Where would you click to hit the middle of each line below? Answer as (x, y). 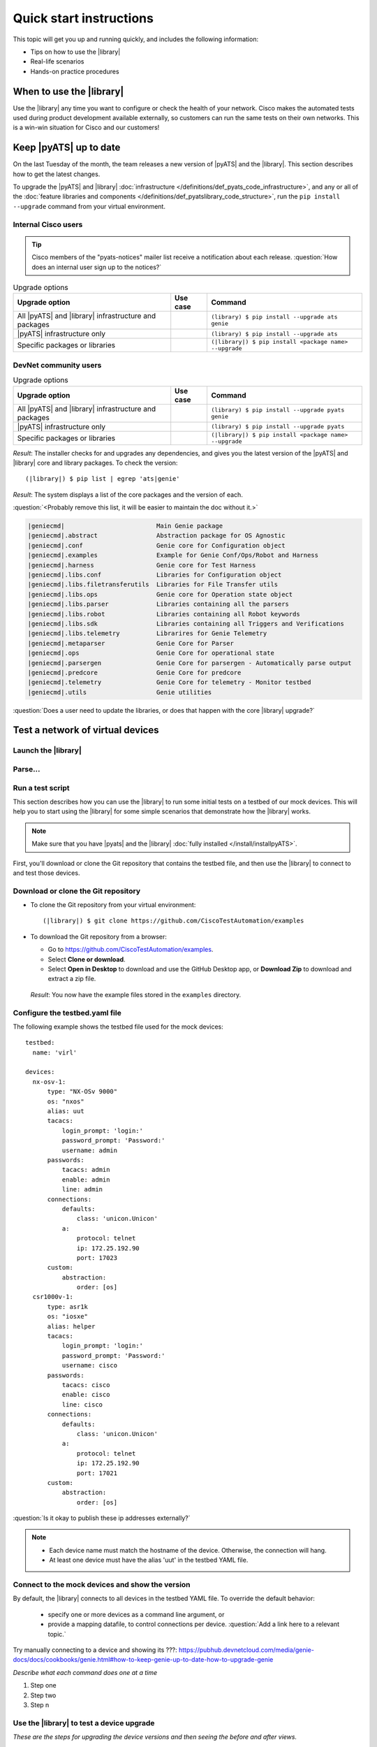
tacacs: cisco (86, 1385)
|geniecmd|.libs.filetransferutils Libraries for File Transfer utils (153, 585)
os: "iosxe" (68, 1317)
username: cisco (90, 1365)
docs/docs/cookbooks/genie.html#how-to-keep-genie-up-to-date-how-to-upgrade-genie (143, 1660)
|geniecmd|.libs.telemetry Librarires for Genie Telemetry (147, 633)
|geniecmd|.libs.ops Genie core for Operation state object (160, 594)
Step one (43, 1686)
